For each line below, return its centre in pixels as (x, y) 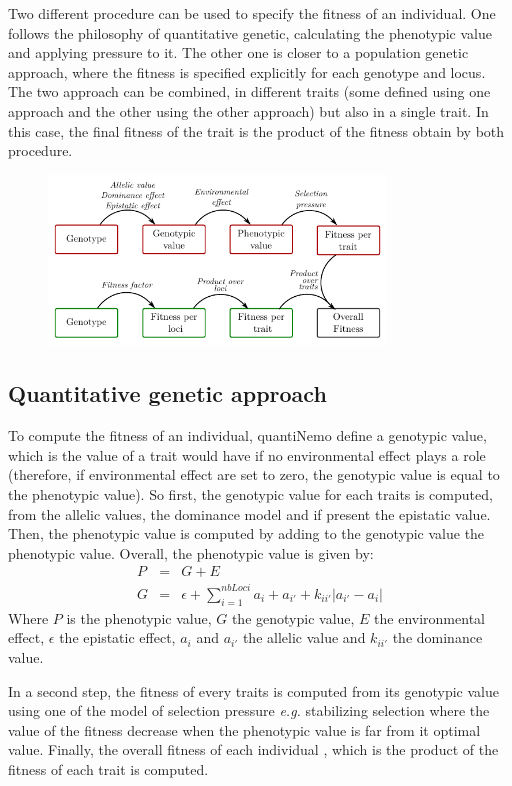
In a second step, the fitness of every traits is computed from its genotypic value (253, 690)
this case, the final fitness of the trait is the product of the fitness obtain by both (256, 130)
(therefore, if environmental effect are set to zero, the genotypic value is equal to (254, 474)
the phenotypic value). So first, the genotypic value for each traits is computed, (250, 494)
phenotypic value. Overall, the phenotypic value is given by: (191, 552)
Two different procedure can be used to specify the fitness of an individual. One (252, 13)
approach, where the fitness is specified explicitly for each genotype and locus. (247, 71)
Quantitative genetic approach (167, 393)
